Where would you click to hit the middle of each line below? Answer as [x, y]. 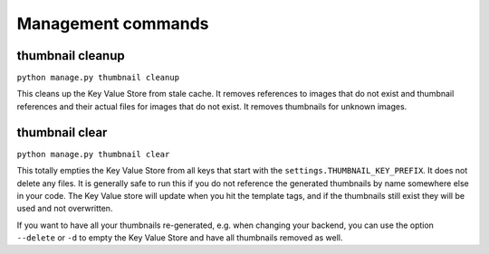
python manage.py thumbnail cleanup [98, 78]
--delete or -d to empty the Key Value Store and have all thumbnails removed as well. [180, 238]
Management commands [113, 24]
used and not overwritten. [65, 209]
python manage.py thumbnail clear [93, 154]
